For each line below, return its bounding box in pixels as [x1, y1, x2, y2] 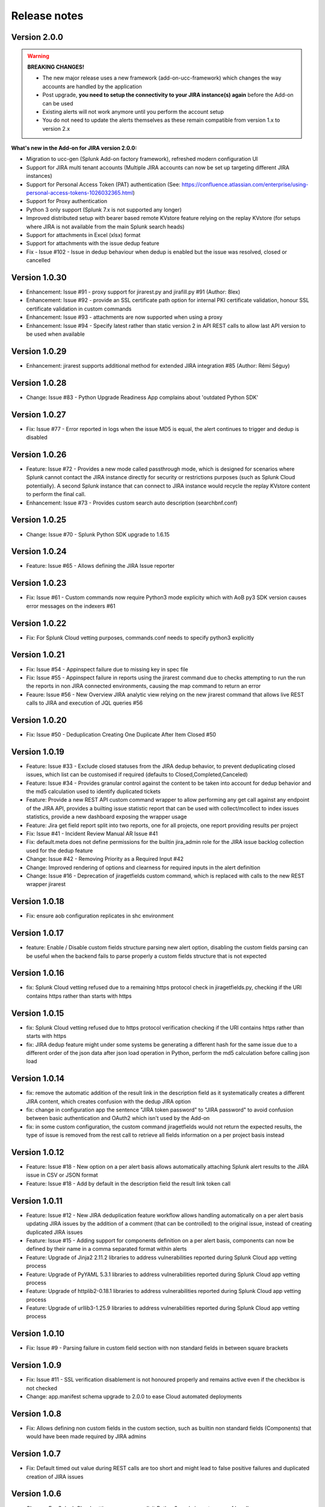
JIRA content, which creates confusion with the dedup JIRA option [26, 1098, 191, 1105]
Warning [27, 52, 49, 60]
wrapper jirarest [26, 881, 66, 888]
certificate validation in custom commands [26, 305, 132, 312]
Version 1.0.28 [11, 377, 67, 388]
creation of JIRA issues [26, 1473, 84, 1480]
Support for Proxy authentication [26, 198, 108, 205]
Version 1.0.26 [11, 449, 67, 459]
